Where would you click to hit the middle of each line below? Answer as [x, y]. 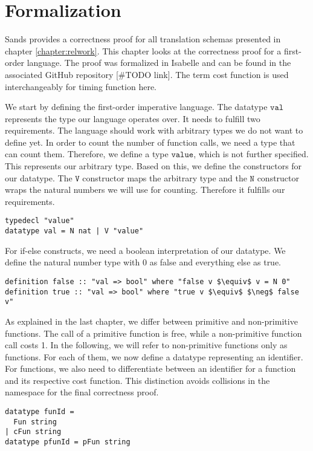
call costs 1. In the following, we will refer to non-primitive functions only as [146, 345]
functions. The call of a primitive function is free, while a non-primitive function [153, 333]
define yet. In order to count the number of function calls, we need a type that [150, 142]
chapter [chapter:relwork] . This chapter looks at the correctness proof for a [143, 50]
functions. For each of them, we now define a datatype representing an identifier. [154, 356]
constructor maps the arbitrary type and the [165, 177]
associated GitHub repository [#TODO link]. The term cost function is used [147, 74]
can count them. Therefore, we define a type [87, 154]
